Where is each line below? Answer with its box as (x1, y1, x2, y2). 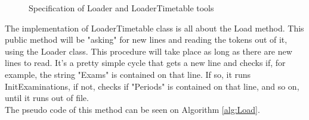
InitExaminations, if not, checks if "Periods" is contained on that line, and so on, (5, 80, 299, 92)
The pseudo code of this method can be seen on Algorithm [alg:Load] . (5, 103, 260, 115)
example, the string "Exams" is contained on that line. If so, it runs (5, 68, 251, 80)
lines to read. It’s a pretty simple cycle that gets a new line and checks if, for (5, 56, 286, 69)
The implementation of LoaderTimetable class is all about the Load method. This (5, 21, 304, 34)
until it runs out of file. (5, 91, 89, 104)
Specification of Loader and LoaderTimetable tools (29, 2, 214, 14)
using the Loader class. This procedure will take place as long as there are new (5, 45, 292, 57)
